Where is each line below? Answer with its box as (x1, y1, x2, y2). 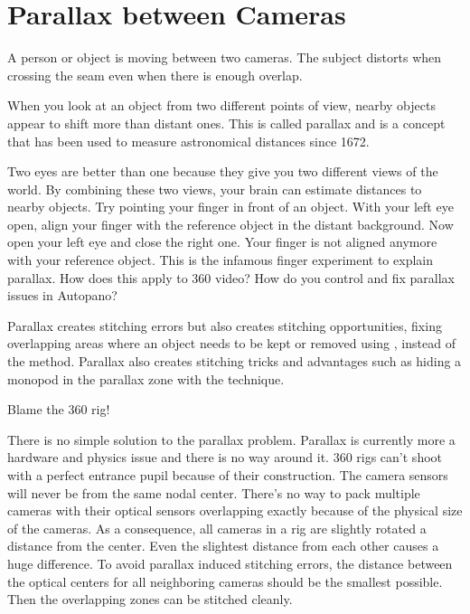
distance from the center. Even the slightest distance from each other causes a (7, 536, 439, 555)
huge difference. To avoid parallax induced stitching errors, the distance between (7, 553, 453, 572)
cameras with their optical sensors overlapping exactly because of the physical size (7, 501, 463, 520)
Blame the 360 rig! (7, 400, 110, 419)
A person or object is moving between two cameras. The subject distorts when (7, 48, 442, 67)
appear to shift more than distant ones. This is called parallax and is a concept (7, 113, 446, 132)
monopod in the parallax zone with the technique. (7, 369, 285, 388)
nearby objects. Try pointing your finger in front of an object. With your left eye (7, 197, 454, 216)
